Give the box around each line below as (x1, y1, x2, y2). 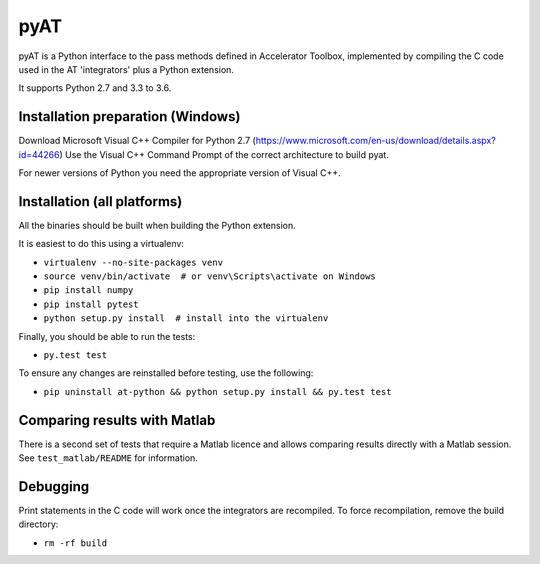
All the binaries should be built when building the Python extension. (18, 219, 297, 231)
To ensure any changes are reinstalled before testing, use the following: (18, 367, 314, 379)
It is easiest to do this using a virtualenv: (18, 238, 185, 250)
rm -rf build (43, 537, 108, 549)
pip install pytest (43, 298, 139, 310)
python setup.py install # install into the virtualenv (43, 313, 329, 324)
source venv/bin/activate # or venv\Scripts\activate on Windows (43, 271, 377, 282)
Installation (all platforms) (18, 193, 183, 210)
